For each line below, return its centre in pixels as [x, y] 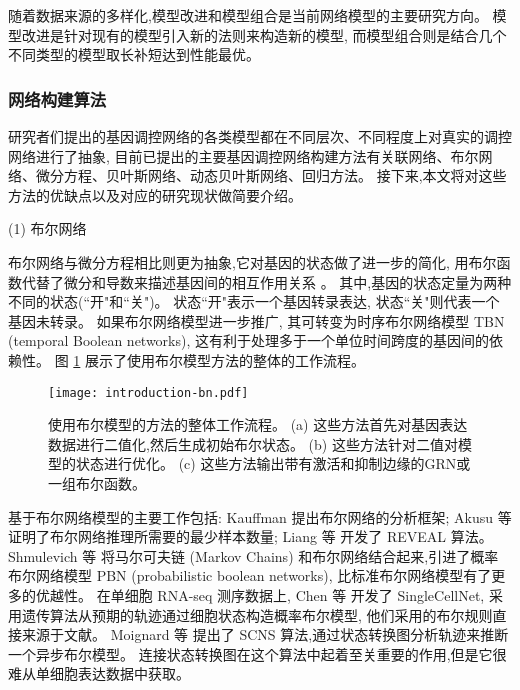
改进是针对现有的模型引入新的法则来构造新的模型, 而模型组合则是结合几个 [264, 34]
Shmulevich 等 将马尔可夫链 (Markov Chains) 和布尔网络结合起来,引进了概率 [253, 555]
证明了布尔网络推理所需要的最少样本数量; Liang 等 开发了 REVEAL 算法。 [250, 536]
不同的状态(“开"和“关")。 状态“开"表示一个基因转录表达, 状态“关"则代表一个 [254, 301]
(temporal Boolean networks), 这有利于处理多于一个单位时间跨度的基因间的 [249, 340]
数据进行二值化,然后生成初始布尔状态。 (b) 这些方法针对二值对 [253, 443]
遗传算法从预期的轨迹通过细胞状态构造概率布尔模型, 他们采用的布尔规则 [257, 614]
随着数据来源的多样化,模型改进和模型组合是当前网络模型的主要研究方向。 [248, 15]
